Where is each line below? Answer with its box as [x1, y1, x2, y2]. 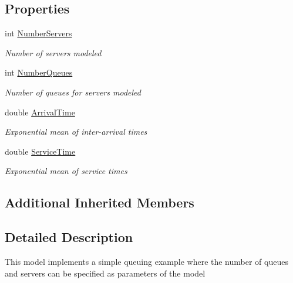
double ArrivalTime [5, 105, 75, 118]
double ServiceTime [5, 145, 76, 157]
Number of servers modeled [5, 46, 102, 59]
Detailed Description [5, 228, 133, 246]
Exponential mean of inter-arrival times [5, 125, 147, 138]
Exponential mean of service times [5, 165, 127, 177]
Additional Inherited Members [5, 193, 194, 212]
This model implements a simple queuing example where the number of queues [5, 255, 288, 267]
